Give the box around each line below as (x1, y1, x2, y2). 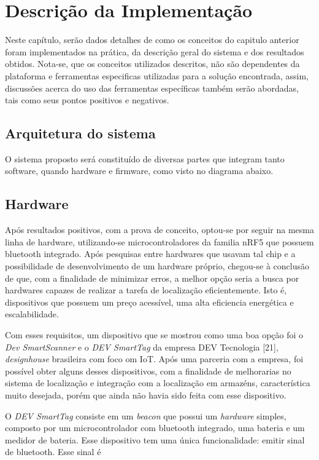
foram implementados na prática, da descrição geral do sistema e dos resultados (5, 45, 304, 58)
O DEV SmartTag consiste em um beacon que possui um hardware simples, (5, 409, 286, 422)
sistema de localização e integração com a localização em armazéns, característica (5, 376, 310, 389)
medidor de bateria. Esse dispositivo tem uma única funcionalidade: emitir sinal (5, 433, 305, 446)
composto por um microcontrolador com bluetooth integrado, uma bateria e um (5, 421, 305, 434)
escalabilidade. (5, 307, 59, 320)
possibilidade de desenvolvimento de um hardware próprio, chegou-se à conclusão (5, 260, 309, 272)
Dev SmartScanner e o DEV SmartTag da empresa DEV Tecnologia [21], (5, 340, 279, 353)
